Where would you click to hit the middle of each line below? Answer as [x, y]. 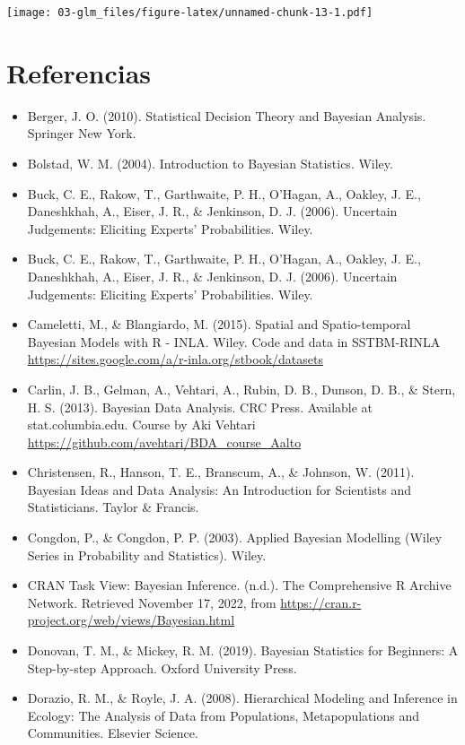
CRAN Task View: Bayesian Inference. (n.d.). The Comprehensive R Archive [239, 585]
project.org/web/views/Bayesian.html [131, 620]
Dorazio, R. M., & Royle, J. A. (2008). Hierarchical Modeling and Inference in [242, 698]
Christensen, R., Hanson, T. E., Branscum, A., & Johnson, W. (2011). [221, 472]
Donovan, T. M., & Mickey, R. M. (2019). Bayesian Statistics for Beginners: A [243, 650]
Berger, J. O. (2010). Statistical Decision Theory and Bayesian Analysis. [227, 115]
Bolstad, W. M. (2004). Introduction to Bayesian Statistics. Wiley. [210, 163]
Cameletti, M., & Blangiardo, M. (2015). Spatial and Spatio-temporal [219, 324]
